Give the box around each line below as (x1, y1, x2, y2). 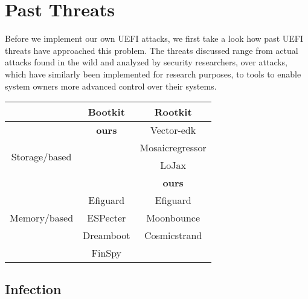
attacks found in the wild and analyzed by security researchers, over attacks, (5, 56, 288, 68)
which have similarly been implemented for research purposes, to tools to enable (5, 67, 301, 80)
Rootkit (154, 105, 192, 119)
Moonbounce (146, 211, 201, 225)
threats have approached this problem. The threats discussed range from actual (5, 44, 298, 56)
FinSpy (91, 246, 122, 260)
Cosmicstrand (144, 228, 202, 243)
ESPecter (87, 211, 126, 225)
